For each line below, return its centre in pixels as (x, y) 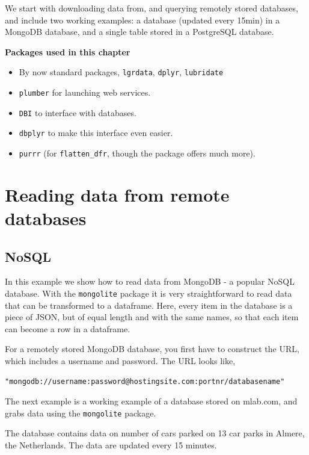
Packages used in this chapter (68, 51)
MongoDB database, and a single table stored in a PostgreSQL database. (139, 32)
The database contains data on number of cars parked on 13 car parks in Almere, (155, 433)
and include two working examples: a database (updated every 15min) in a (142, 20)
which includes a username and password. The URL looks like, (120, 361)
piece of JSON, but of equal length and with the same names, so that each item (152, 317)
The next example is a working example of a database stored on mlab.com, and (151, 401)
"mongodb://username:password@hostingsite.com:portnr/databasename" (145, 381)
